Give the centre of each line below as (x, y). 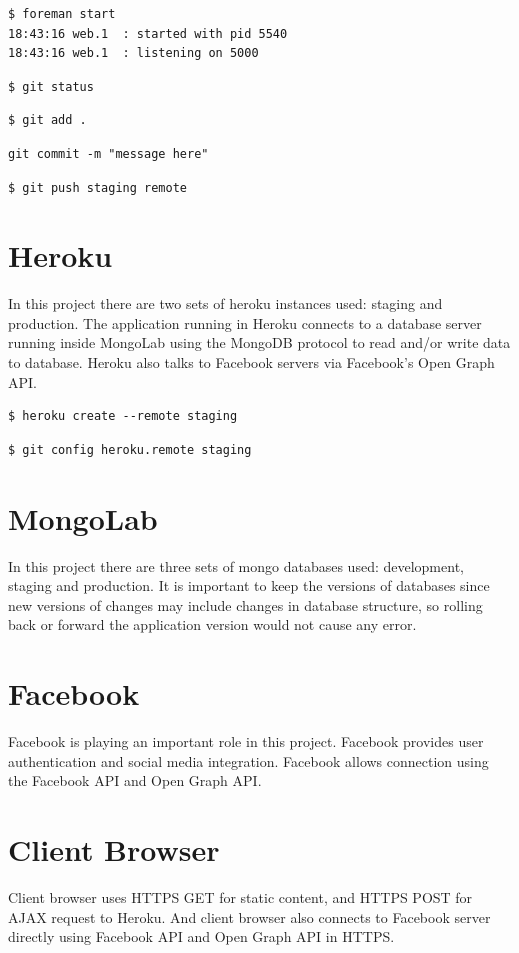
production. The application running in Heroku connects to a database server (245, 322)
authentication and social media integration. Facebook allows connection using (248, 760)
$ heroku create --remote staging (123, 416)
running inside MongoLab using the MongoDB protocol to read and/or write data (259, 342)
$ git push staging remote (97, 187)
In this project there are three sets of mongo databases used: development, (236, 565)
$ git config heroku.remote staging (130, 449)
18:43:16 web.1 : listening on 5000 (133, 53)
